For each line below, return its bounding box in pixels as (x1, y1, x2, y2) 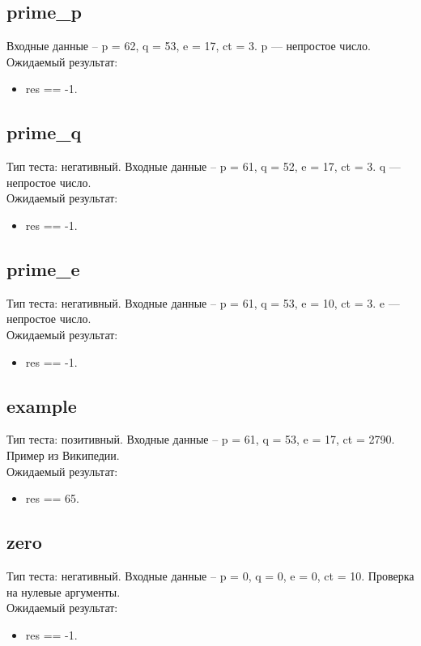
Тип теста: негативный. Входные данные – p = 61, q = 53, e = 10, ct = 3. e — (6, 294, 400, 311)
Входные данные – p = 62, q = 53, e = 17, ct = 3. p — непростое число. (6, 37, 371, 54)
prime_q (6, 120, 82, 145)
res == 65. (25, 490, 80, 507)
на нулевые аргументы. (6, 583, 121, 600)
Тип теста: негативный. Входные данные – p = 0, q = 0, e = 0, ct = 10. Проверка (6, 567, 415, 584)
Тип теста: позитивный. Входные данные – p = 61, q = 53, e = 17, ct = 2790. (6, 431, 395, 448)
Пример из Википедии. (6, 446, 120, 463)
